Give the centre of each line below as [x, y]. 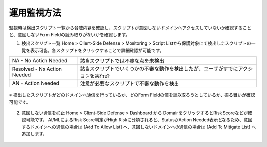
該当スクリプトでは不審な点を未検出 [122, 61]
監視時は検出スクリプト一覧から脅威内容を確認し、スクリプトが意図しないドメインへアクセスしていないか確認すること [130, 28]
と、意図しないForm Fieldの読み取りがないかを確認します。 [69, 34]
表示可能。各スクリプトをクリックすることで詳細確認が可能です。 [97, 50]
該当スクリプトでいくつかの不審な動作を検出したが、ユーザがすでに [159, 69]
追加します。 [34, 134]
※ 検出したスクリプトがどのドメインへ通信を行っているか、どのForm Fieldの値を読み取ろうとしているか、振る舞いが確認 [132, 95]
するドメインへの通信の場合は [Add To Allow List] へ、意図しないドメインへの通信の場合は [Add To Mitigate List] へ [139, 127]
